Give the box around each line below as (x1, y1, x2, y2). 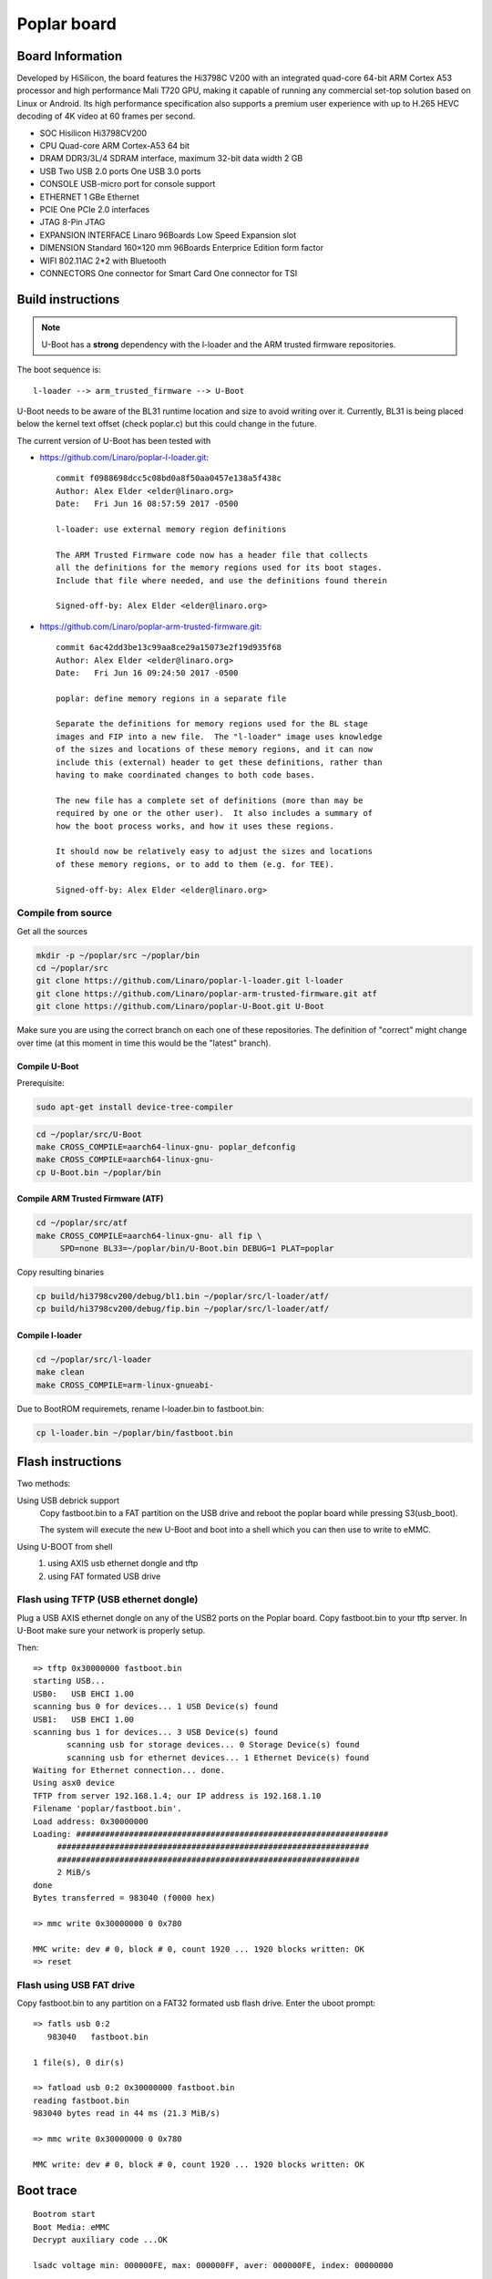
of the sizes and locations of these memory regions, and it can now (56, 744, 374, 755)
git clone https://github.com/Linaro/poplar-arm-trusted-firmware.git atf (36, 988, 378, 998)
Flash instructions (16, 1454, 122, 1469)
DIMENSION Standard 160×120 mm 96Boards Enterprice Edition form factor (39, 242, 323, 253)
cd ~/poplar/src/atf (36, 1218, 128, 1228)
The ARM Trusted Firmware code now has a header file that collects (56, 550, 368, 560)
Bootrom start (33, 2209, 96, 2220)
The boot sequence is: (16, 365, 102, 376)
